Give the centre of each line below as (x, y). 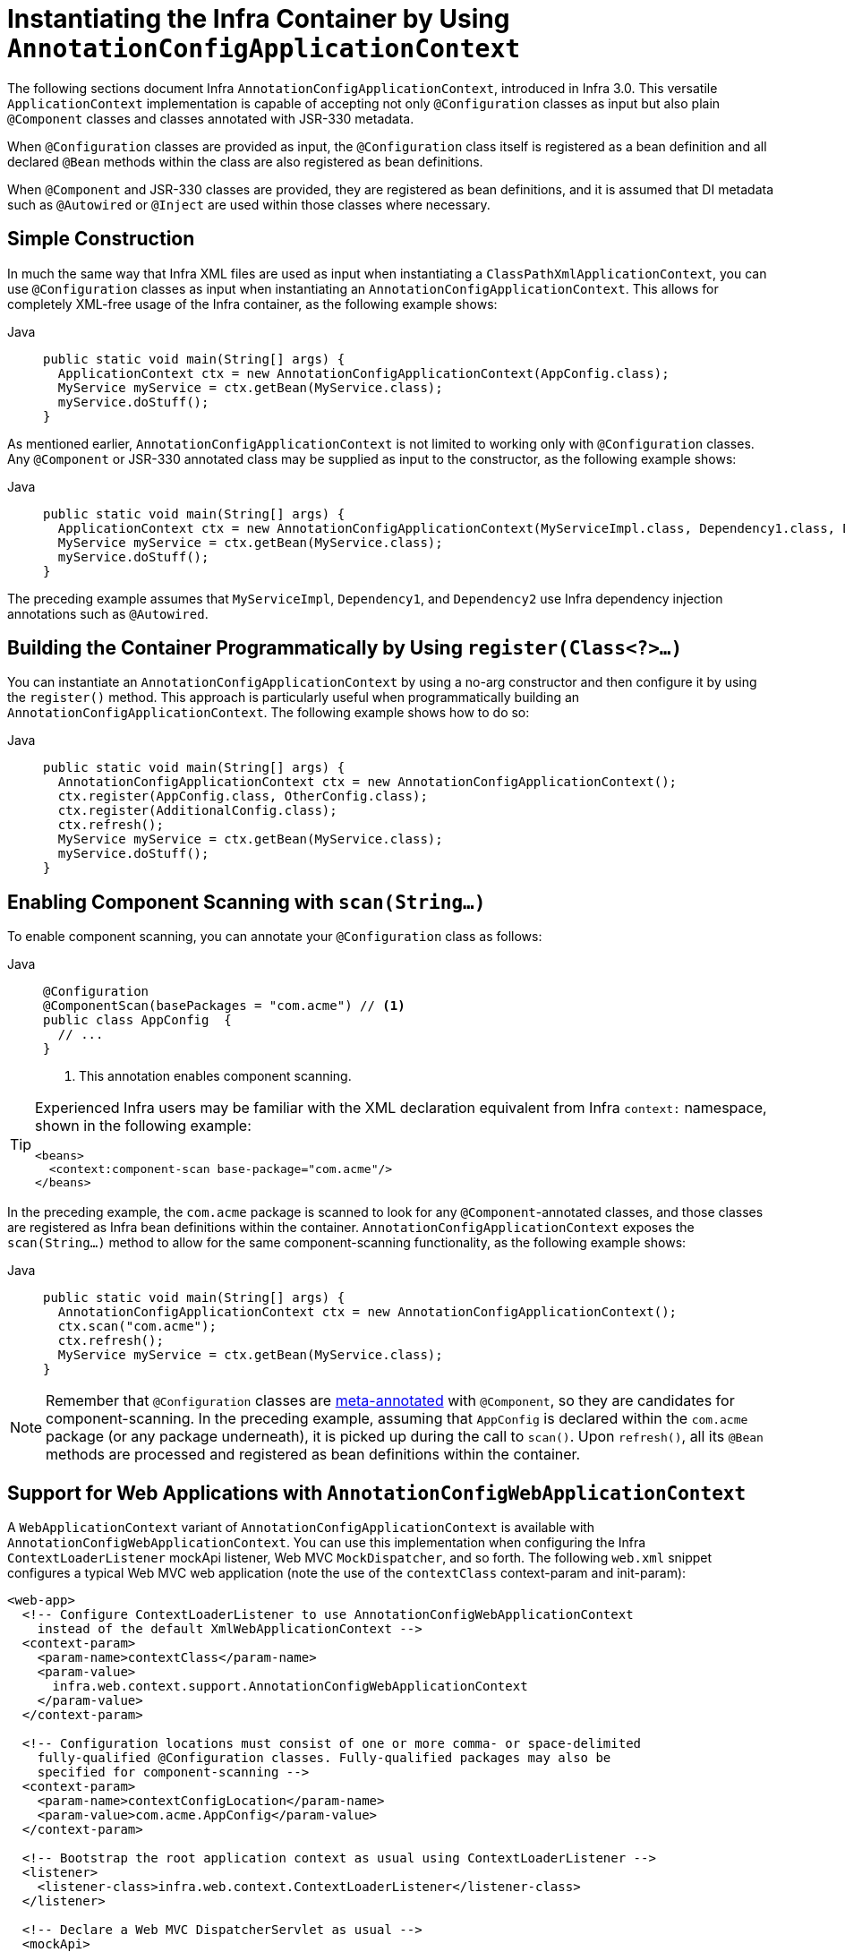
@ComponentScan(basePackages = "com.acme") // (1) (224, 1006)
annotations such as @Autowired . (108, 613)
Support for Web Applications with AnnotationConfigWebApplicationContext (377, 1493)
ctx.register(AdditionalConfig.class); (197, 811)
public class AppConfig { (137, 1020)
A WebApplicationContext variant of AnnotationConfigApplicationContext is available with (301, 1528)
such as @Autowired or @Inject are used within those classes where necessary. (249, 204)
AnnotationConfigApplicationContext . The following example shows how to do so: (269, 713)
